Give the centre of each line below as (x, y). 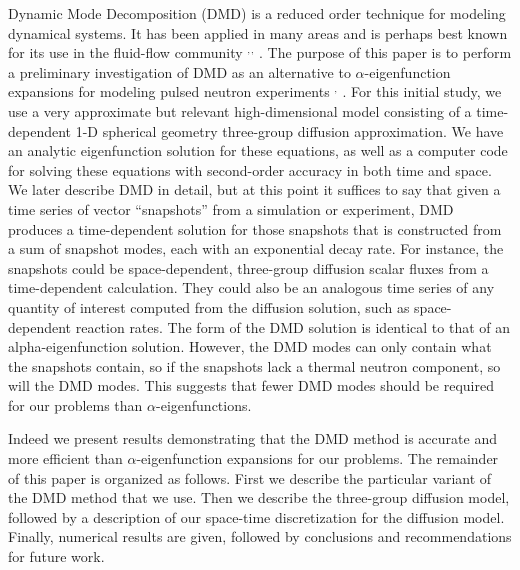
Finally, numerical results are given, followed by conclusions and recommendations (260, 536)
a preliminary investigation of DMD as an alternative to (179, 71)
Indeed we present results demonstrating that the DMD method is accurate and (252, 438)
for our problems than (75, 404)
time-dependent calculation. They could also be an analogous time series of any (251, 287)
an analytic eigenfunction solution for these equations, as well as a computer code (258, 150)
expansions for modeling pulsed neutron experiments (169, 91)
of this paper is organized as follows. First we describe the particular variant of (250, 477)
